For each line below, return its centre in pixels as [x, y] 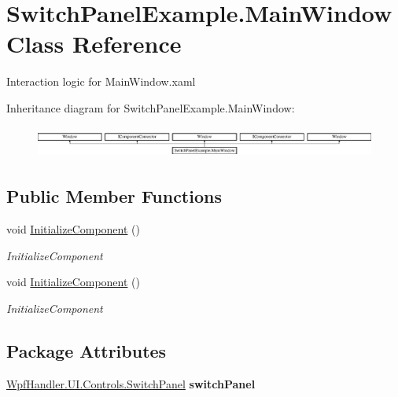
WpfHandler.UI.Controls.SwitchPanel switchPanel [131, 383]
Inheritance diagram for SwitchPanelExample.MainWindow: [151, 107]
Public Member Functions [114, 196]
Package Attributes [87, 350]
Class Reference [94, 44]
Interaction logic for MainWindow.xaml [101, 81]
